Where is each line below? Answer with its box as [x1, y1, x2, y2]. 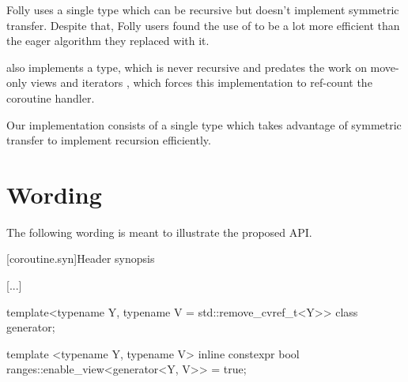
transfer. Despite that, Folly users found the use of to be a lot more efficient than [6, 17, 400, 33]
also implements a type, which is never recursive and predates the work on [6, 58, 367, 75]
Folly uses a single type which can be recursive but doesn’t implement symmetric [6, 2, 399, 17]
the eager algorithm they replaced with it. [6, 32, 210, 49]
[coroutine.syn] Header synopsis [6, 250, 155, 267]
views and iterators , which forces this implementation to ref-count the [30, 74, 372, 91]
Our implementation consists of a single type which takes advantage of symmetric [6, 116, 402, 133]
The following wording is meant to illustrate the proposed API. [6, 223, 312, 240]
